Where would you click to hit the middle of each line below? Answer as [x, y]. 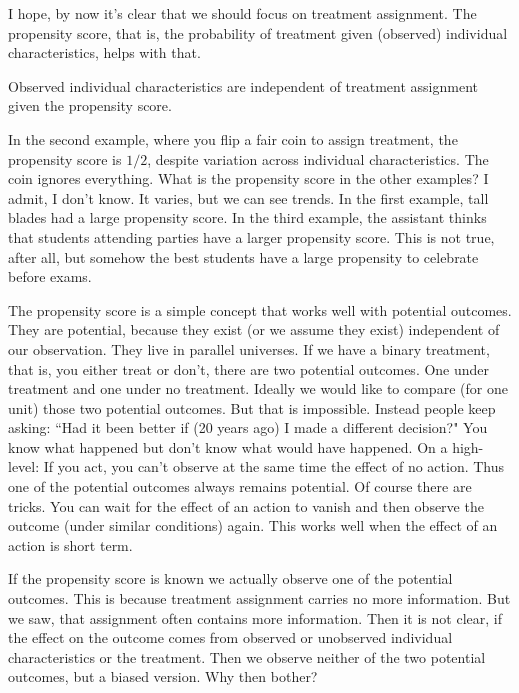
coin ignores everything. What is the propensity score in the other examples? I [248, 178]
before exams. [50, 276]
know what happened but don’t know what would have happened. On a [228, 446]
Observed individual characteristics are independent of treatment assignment [243, 85]
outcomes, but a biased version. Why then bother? [163, 676]
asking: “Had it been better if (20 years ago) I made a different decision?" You [248, 427]
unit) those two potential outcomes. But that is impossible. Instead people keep [252, 407]
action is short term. [70, 544]
